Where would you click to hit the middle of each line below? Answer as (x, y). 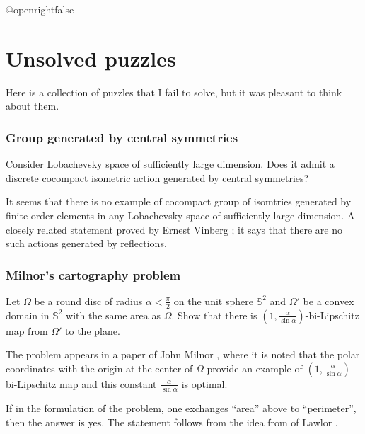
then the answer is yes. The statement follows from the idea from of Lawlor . (172, 422)
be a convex (329, 301)
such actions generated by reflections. (86, 243)
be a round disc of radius (88, 301)
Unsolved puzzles (91, 58)
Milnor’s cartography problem (93, 274)
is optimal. (204, 383)
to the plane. (93, 330)
